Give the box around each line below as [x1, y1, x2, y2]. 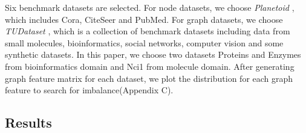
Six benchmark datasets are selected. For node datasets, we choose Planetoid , [5, 1, 295, 13]
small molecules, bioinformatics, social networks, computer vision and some [5, 36, 284, 49]
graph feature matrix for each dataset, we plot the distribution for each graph [5, 72, 293, 84]
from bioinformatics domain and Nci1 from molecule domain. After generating [5, 60, 295, 72]
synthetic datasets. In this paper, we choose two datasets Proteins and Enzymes [5, 48, 301, 61]
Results [5, 113, 52, 132]
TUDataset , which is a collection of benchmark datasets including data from [5, 25, 290, 37]
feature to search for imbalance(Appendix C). [5, 84, 174, 96]
